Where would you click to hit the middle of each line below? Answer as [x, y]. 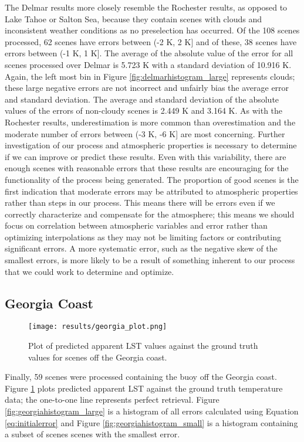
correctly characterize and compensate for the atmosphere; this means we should [150, 214]
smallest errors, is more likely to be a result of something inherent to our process [150, 260]
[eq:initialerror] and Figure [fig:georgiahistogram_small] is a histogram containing [151, 422]
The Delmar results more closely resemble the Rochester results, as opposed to [146, 7]
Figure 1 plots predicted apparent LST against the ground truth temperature [144, 388]
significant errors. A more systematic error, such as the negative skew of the [141, 248]
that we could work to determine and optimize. [89, 271]
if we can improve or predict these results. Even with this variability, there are [146, 156]
